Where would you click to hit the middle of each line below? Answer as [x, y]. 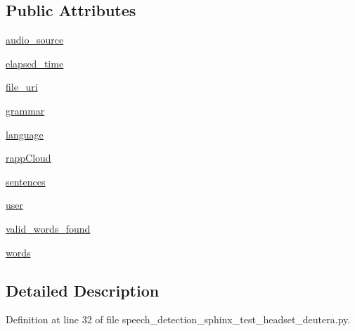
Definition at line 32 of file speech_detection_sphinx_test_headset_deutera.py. [178, 319]
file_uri [22, 87]
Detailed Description [83, 290]
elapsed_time [35, 63]
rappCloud [28, 158]
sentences [26, 181]
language [25, 134]
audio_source [35, 40]
